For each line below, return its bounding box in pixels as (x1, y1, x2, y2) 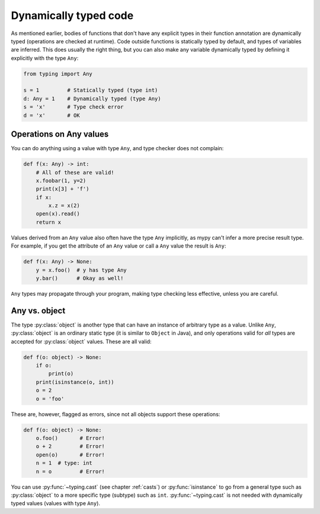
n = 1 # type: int (36, 460, 93, 467)
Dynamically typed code (11, 9, 134, 22)
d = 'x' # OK (23, 112, 80, 119)
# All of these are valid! (36, 169, 115, 176)
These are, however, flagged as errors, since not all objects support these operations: (11, 410, 220, 418)
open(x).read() (36, 211, 80, 217)
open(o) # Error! (36, 451, 105, 458)
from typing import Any (23, 70, 93, 77)
